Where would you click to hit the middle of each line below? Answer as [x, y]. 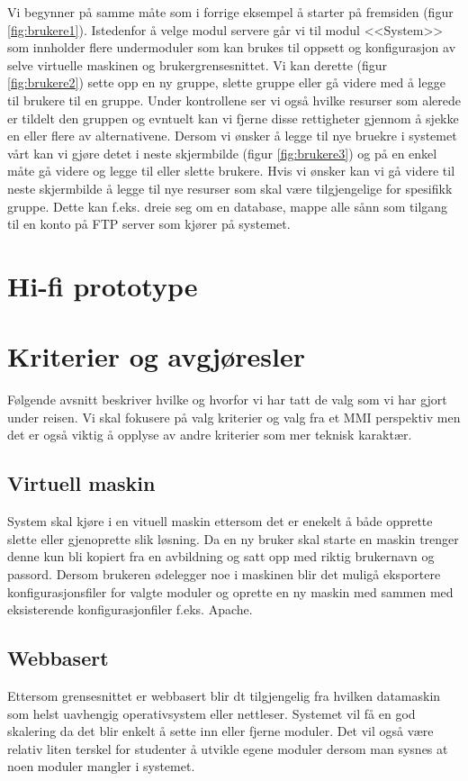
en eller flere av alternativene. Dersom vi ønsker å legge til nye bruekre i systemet [232, 136]
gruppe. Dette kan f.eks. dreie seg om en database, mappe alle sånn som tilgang [228, 206]
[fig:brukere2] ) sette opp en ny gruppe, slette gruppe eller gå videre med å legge [226, 82]
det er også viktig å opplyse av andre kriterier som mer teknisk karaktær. [210, 435]
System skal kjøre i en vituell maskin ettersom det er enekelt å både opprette [220, 521]
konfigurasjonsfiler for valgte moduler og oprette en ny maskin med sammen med [230, 591]
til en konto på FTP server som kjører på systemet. [149, 224]
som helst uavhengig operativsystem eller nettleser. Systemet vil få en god [211, 713]
